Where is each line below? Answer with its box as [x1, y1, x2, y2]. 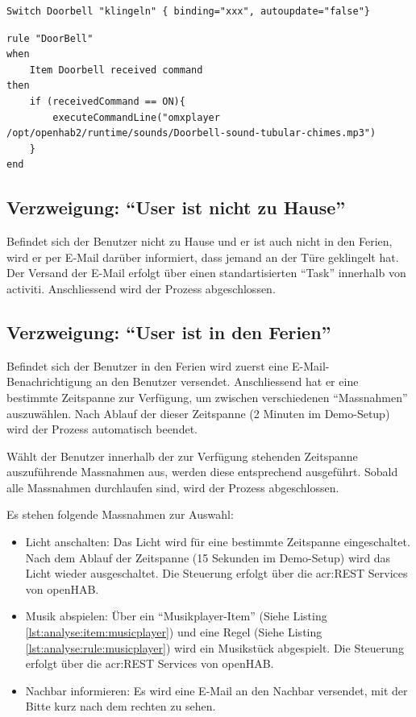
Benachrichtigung [6, 373, 93, 390]
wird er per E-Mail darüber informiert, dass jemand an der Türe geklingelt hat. [6, 248, 399, 265]
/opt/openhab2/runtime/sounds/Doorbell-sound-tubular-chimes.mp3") [6, 127, 376, 139]
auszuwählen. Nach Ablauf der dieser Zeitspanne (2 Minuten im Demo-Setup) [6, 404, 390, 421]
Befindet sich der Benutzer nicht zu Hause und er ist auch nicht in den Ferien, [6, 233, 393, 250]
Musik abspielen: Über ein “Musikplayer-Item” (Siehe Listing [25, 607, 327, 624]
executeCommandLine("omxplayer [52, 111, 220, 123]
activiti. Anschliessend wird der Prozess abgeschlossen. [6, 280, 276, 296]
